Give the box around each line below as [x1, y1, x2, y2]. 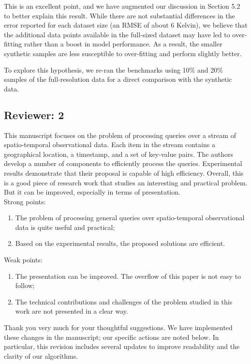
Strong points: [4, 196, 46, 206]
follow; [15, 280, 35, 290]
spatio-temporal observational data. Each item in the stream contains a [4, 139, 215, 150]
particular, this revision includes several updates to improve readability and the [4, 341, 240, 351]
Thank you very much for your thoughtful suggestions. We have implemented [4, 322, 233, 333]
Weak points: [4, 255, 43, 265]
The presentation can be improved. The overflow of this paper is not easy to [15, 271, 241, 281]
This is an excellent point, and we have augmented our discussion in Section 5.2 [4, 1, 240, 11]
